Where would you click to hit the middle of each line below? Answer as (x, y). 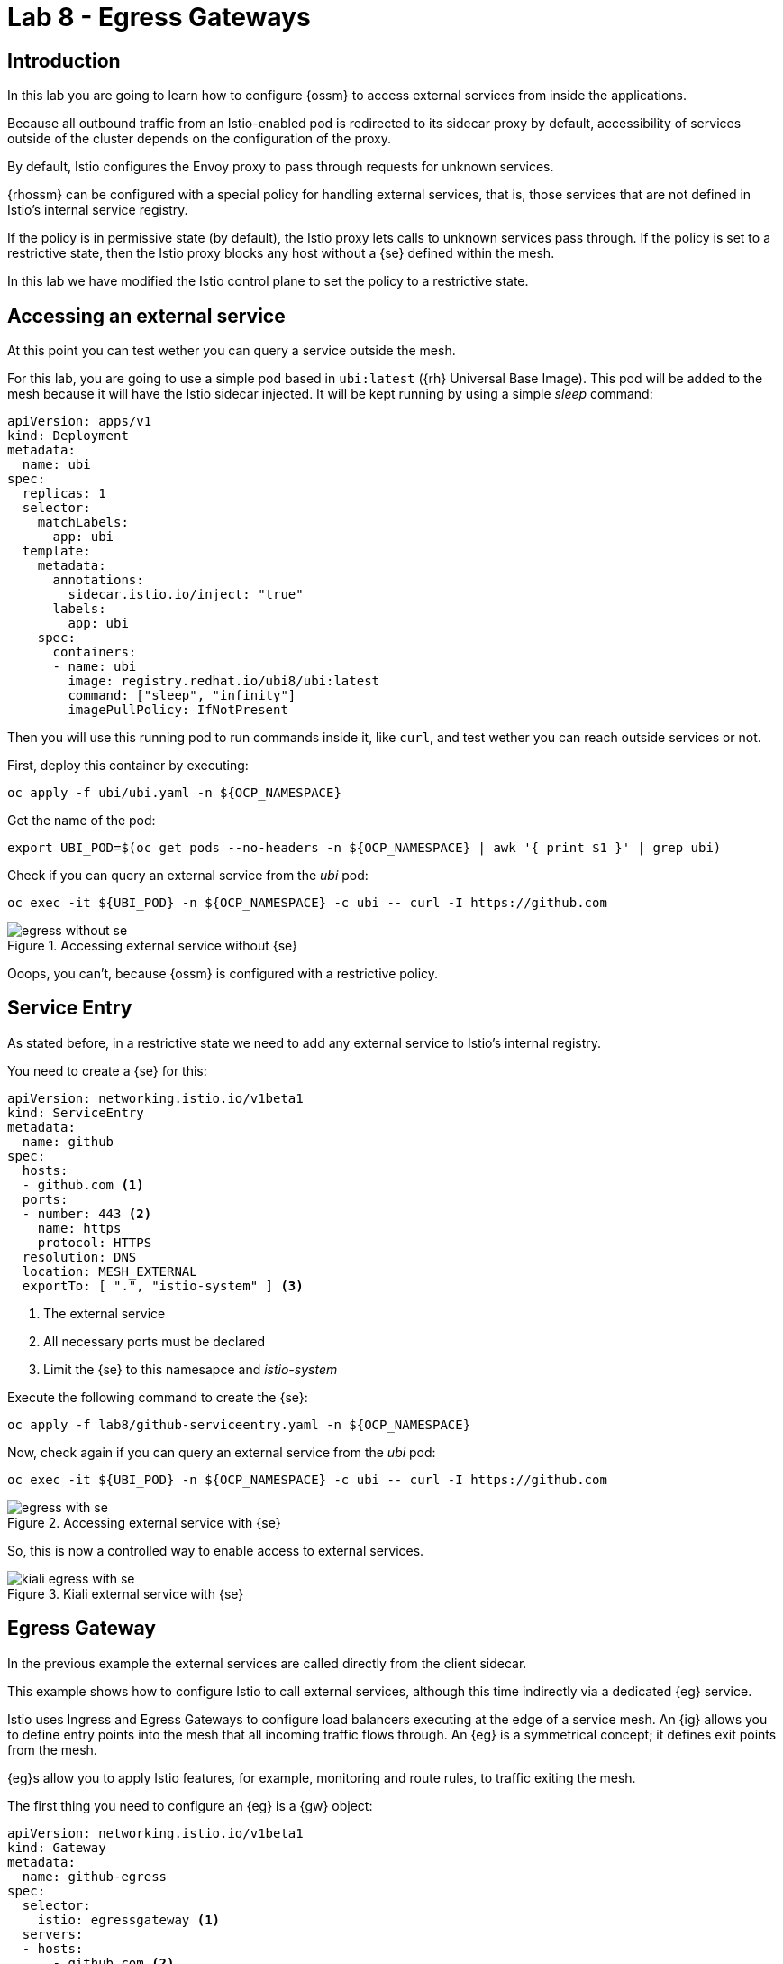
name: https (79, 1228)
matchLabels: (83, 523)
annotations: (98, 580)
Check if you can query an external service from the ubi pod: (188, 876)
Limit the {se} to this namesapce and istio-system (191, 1369)
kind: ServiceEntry (76, 1112)
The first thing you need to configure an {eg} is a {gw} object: (190, 1805)
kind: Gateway (57, 1847)
